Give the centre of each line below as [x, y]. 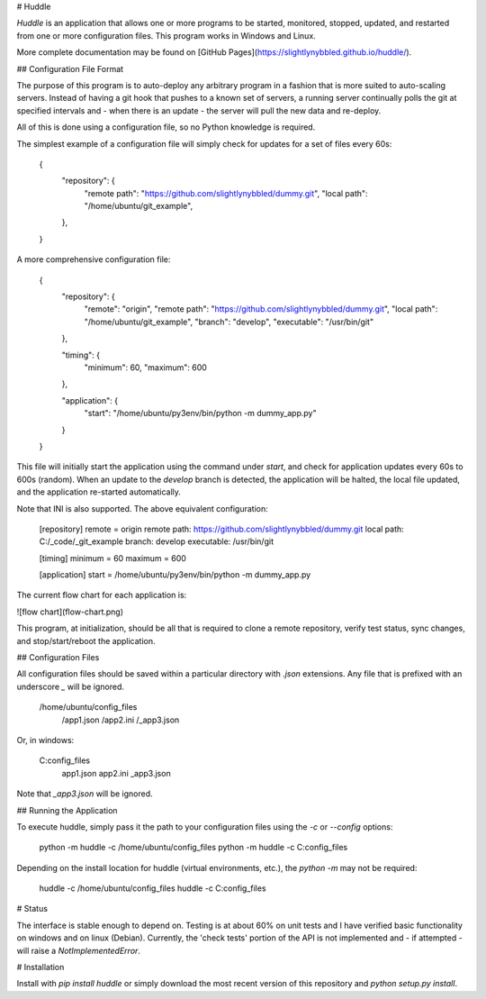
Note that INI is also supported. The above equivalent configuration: [143, 508]
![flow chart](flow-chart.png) [70, 612]
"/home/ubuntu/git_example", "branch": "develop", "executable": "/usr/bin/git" [229, 322]
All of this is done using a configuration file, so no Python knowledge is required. [166, 127]
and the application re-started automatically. [99, 492]
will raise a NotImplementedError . [79, 950]
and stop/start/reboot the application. [86, 640]
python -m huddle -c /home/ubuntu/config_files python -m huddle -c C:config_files [193, 848]
